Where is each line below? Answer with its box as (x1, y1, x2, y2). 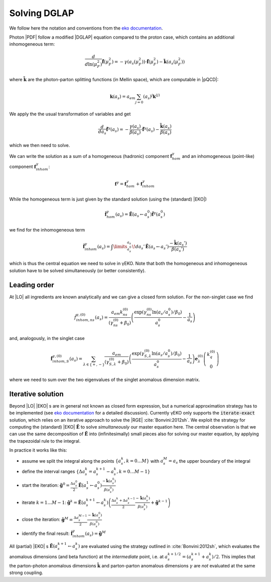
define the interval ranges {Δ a (22, 468, 85, 474)
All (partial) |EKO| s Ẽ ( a (9, 543, 58, 549)
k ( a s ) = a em (109, 94, 135, 100)
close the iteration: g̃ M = (22, 516, 73, 522)
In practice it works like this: (9, 447, 67, 453)
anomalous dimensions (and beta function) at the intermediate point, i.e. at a (9, 554, 168, 559)
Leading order (9, 281, 55, 289)
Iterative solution (9, 390, 64, 398)
